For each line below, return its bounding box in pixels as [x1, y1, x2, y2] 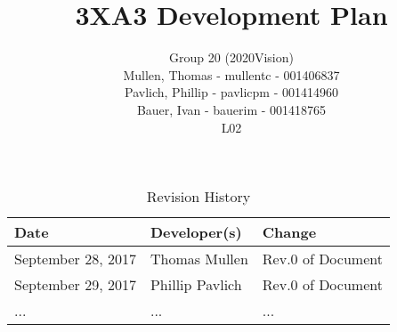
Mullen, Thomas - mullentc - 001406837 [123, 65, 340, 84]
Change [262, 222, 317, 243]
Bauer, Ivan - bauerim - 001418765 [136, 100, 327, 118]
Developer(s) [150, 222, 242, 243]
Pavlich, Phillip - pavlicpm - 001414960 [125, 83, 338, 101]
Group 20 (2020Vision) [169, 48, 294, 67]
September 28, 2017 [14, 248, 136, 270]
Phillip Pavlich [150, 274, 242, 296]
